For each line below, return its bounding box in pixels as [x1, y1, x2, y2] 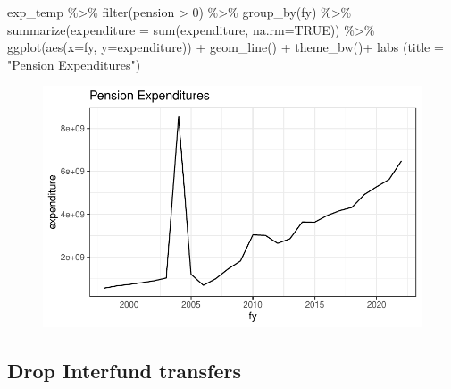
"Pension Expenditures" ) [7, 55, 141, 73]
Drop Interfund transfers [7, 357, 241, 385]
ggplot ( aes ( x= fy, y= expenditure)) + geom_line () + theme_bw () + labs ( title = [7, 38, 444, 56]
